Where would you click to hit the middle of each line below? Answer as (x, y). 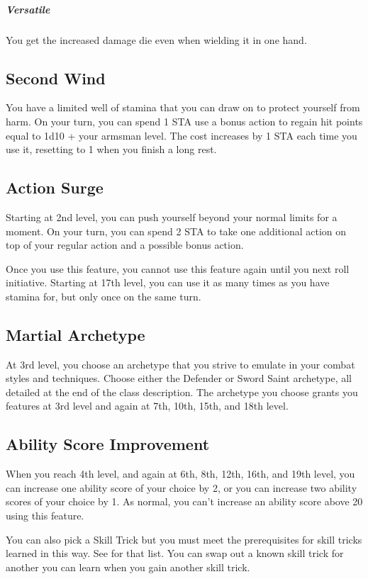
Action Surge (55, 187)
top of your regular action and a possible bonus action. (125, 245)
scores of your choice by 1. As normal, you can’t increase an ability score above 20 (184, 501)
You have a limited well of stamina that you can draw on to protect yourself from (183, 107)
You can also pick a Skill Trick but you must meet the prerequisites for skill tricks (184, 539)
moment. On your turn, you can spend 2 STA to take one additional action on (176, 231)
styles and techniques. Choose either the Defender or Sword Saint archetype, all (179, 378)
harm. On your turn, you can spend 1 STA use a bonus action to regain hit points (184, 121)
